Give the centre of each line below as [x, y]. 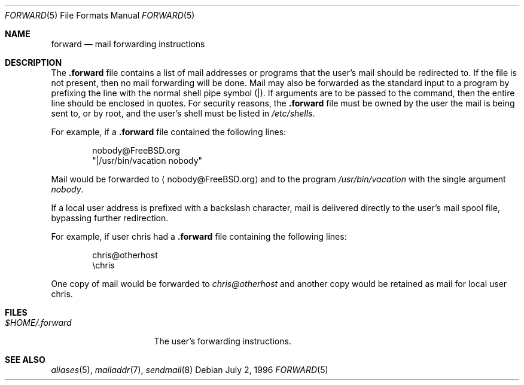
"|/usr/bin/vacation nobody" [147, 161]
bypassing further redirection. [110, 218]
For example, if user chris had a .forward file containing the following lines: [199, 236]
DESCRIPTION [33, 62]
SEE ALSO [25, 360]
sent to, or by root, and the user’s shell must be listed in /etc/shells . [183, 113]
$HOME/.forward [38, 323]
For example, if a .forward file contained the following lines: [169, 132]
